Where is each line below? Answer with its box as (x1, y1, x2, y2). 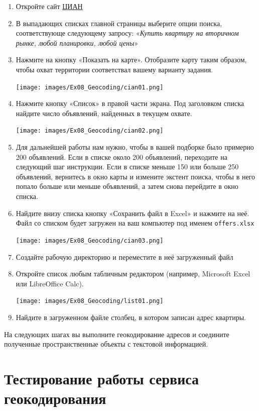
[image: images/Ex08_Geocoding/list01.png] (16, 297, 164, 305)
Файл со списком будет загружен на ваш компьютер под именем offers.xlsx (16, 218, 254, 228)
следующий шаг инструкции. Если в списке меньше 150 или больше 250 (16, 161, 239, 172)
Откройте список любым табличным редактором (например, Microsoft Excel (16, 268, 250, 279)
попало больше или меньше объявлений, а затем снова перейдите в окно (16, 181, 238, 191)
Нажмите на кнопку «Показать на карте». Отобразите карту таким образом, (16, 54, 247, 65)
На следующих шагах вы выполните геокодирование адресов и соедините (4, 329, 229, 339)
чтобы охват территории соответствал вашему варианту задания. (16, 64, 213, 74)
